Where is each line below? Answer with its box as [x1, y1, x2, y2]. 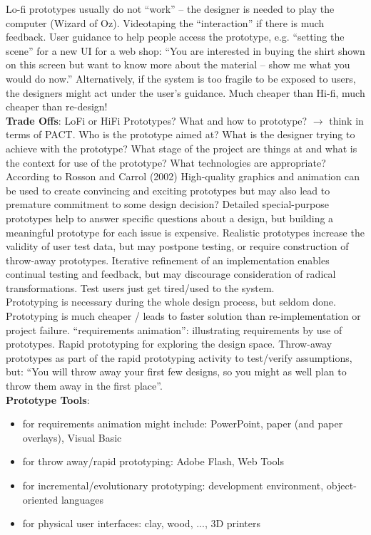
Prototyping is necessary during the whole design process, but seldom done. [6, 294, 336, 309]
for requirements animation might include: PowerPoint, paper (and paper [22, 416, 343, 431]
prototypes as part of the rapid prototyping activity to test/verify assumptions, [6, 350, 352, 365]
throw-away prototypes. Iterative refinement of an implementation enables [6, 252, 330, 267]
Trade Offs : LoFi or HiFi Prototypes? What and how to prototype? [6, 113, 308, 128]
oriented [22, 492, 59, 507]
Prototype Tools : [6, 392, 90, 407]
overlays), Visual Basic [22, 430, 122, 445]
